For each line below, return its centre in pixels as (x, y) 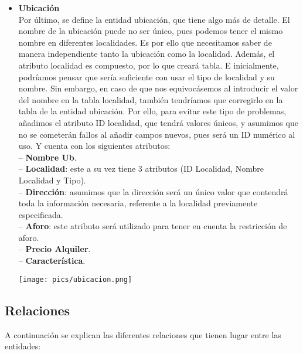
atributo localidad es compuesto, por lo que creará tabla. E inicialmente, (149, 65)
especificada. (41, 214)
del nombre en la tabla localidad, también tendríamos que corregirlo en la (151, 99)
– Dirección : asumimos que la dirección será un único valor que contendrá (153, 191)
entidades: (23, 346)
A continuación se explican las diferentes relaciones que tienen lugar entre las (143, 334)
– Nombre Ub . (47, 157)
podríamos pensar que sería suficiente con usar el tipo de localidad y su (147, 76)
